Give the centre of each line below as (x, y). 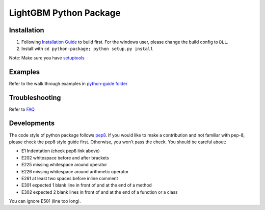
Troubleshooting (35, 97)
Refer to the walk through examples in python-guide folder (68, 83)
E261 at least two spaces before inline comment (70, 178)
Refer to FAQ (22, 109)
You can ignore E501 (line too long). (45, 201)
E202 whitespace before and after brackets (65, 157)
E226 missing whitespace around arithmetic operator (75, 171)
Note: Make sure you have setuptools (47, 58)
